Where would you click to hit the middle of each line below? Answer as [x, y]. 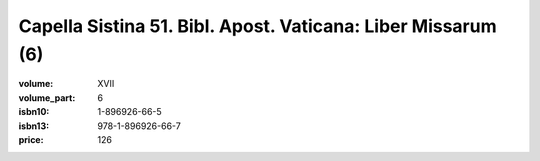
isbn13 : [34, 126]
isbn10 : [34, 112]
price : [31, 139]
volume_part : [47, 97]
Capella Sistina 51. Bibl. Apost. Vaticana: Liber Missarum [257, 26]
